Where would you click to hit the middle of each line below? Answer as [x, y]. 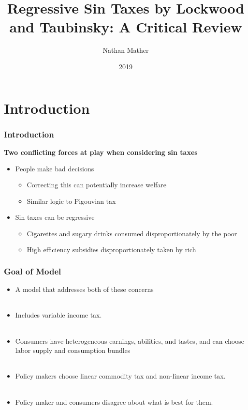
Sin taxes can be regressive [55, 217]
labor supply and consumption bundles [73, 350]
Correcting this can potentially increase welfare [97, 185]
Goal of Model [33, 271]
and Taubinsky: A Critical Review [126, 27]
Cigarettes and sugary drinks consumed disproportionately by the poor [132, 233]
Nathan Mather [126, 50]
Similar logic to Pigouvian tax [71, 201]
